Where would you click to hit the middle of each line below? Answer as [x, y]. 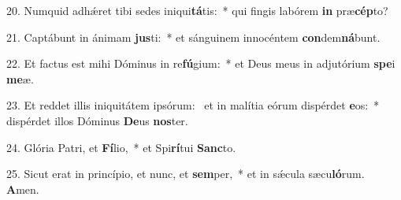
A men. [23, 189]
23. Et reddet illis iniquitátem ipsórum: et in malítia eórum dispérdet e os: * [193, 105]
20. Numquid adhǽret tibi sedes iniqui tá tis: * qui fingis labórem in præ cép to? [197, 10]
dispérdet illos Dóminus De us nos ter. [97, 120]
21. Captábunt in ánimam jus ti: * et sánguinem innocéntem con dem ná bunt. [193, 37]
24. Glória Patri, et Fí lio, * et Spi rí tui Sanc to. [121, 147]
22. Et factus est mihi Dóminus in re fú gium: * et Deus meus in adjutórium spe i [201, 63]
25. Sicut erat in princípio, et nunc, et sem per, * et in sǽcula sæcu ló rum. [186, 174]
